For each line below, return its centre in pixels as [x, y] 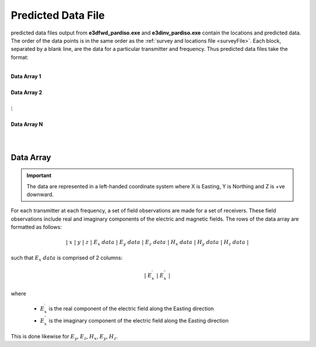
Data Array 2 [27, 92]
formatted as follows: [36, 227]
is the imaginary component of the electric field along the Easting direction [139, 321]
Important [39, 176]
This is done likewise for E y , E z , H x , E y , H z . [64, 337]
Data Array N [27, 124]
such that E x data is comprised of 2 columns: [67, 258]
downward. [40, 195]
